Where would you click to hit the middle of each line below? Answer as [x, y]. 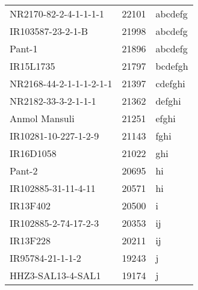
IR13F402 [30, 205]
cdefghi [170, 83]
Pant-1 [24, 48]
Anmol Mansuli [42, 118]
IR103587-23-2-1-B [49, 31]
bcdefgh [172, 66]
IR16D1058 [33, 153]
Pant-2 [24, 171]
